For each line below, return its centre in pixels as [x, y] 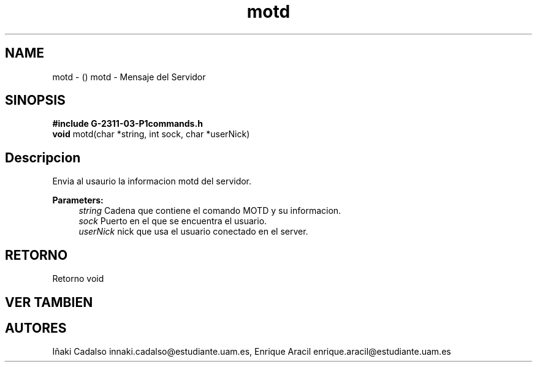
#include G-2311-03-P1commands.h [128, 124]
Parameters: [78, 200]
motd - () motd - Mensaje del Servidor [129, 77]
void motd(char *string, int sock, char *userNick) [151, 134]
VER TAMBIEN [49, 302]
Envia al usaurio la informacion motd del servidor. [152, 181]
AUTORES [36, 328]
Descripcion [43, 157]
